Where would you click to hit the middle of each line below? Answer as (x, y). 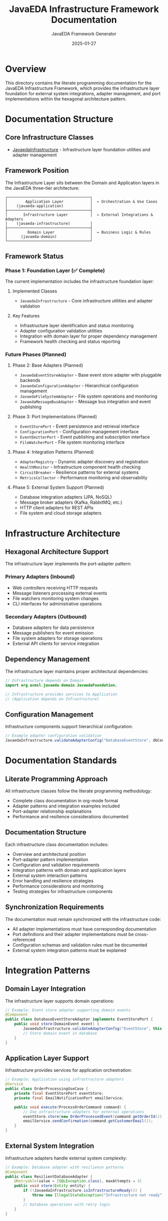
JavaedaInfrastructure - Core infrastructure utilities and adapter (86, 301)
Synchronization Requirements (54, 907)
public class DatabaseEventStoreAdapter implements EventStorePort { (79, 1019)
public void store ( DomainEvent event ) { (57, 1024)
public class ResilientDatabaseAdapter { (49, 1176)
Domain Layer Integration (45, 989)
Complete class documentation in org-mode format (65, 800)
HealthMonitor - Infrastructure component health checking (80, 467)
